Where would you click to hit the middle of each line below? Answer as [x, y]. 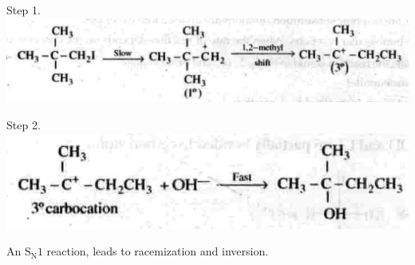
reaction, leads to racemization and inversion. [158, 251]
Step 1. [24, 10]
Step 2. [24, 125]
